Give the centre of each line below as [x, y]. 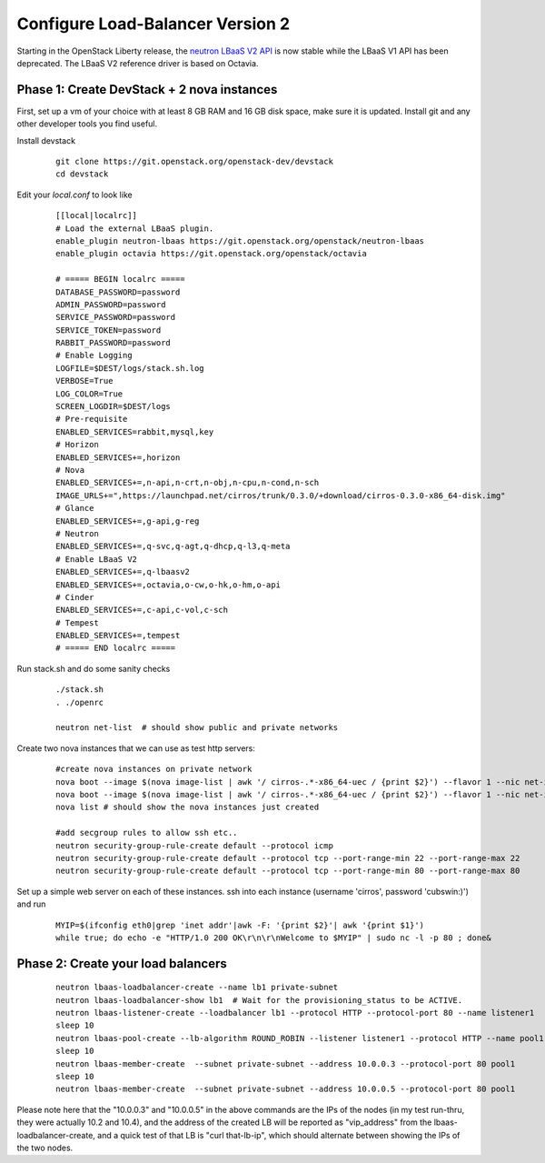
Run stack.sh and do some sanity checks [94, 668]
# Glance [75, 508]
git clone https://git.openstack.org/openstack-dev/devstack [194, 162]
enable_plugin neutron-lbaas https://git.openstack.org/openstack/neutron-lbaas [240, 241]
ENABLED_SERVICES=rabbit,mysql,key [135, 431]
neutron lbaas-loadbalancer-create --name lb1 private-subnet [197, 988]
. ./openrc [80, 702]
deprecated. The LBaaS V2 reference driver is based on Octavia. [138, 63]
